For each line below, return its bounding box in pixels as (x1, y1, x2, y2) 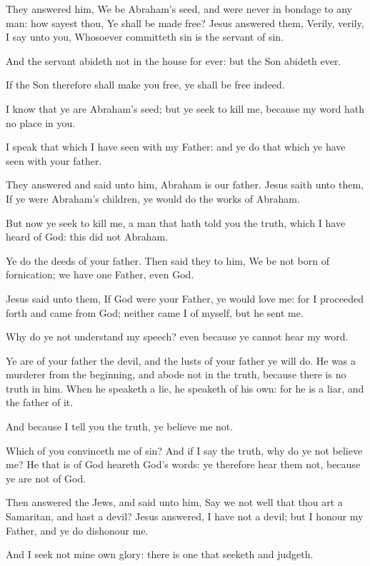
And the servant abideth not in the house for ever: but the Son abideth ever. (6, 53, 341, 68)
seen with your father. (6, 153, 102, 168)
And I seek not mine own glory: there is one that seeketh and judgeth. (6, 547, 314, 562)
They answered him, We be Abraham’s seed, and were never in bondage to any (6, 1, 352, 16)
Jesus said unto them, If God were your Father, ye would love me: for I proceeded (6, 290, 364, 305)
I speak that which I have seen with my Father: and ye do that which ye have (6, 139, 346, 154)
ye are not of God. (6, 470, 86, 485)
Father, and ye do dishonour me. (6, 522, 149, 537)
